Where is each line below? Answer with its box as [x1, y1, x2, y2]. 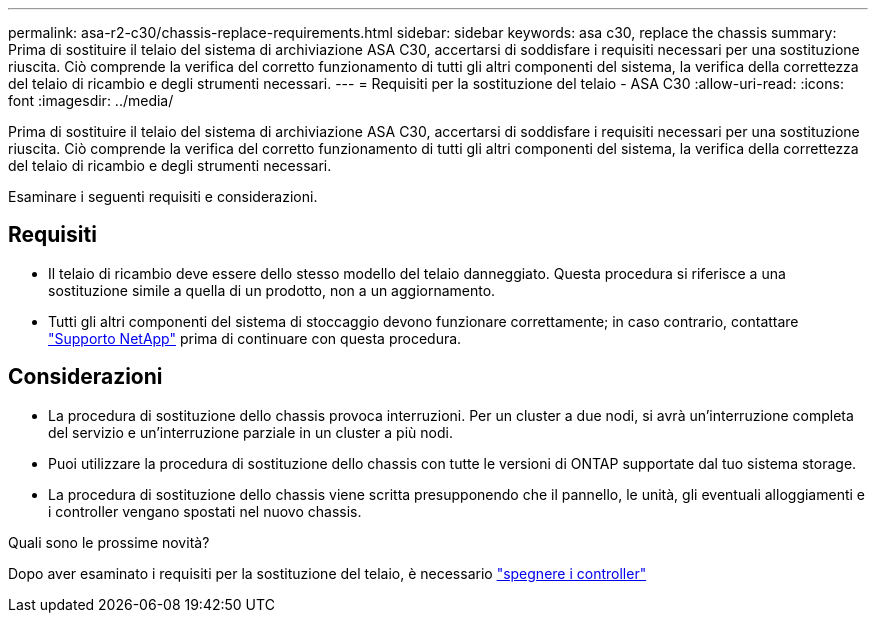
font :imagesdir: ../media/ [8, 92, 174, 109]
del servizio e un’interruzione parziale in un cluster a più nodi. [48, 423, 453, 441]
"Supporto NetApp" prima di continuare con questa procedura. [48, 329, 462, 347]
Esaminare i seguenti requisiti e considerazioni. [8, 188, 318, 205]
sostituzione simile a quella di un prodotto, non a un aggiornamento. [48, 281, 496, 299]
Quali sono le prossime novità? [8, 533, 210, 551]
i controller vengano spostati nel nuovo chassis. [48, 502, 362, 520]
